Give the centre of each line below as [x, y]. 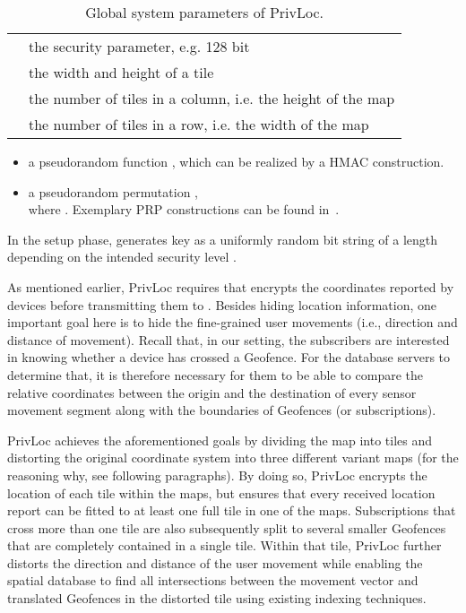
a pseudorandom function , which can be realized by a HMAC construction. [236, 161]
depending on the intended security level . [122, 257]
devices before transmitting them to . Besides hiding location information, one [222, 304]
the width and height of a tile [121, 72]
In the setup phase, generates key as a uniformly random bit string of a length [223, 239]
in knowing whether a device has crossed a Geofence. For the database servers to [229, 357]
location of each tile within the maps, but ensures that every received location [221, 492]
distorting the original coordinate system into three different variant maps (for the [233, 458]
